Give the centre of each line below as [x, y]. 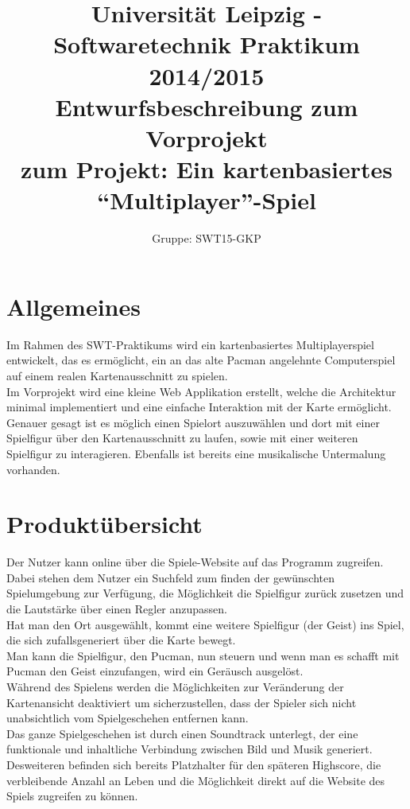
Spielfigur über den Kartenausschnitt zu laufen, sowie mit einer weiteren [182, 438]
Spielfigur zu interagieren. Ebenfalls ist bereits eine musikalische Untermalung [196, 453]
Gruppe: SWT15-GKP [207, 238]
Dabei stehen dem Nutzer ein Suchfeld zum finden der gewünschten [171, 577]
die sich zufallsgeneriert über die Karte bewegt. [121, 640]
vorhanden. [33, 469]
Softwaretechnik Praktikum [207, 44]
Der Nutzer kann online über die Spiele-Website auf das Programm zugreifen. [195, 562]
